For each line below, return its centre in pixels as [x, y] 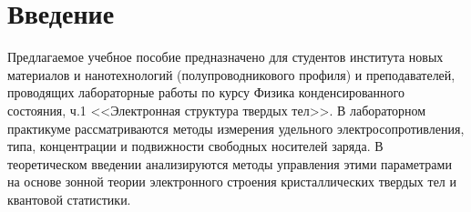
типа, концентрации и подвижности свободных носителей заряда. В [195, 146]
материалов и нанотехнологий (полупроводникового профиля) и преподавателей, [231, 74]
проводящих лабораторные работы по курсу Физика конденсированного [206, 92]
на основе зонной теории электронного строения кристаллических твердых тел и [232, 182]
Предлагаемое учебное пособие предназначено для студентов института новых [225, 57]
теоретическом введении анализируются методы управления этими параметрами [230, 163]
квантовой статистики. [69, 199]
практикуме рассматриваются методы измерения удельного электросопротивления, [236, 128]
